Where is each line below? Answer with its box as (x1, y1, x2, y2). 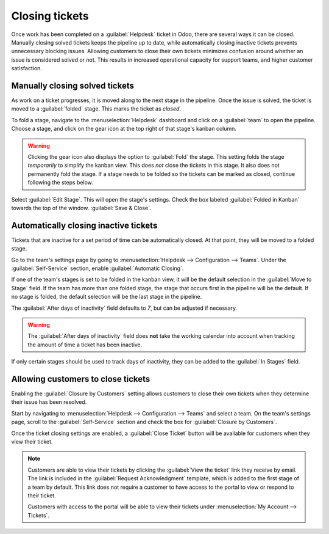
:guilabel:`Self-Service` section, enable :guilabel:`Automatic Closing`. (11, 265, 184, 272)
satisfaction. (11, 65, 43, 72)
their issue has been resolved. (11, 398, 87, 406)
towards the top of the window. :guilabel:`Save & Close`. (11, 204, 152, 211)
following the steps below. (27, 179, 94, 186)
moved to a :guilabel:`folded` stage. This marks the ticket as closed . (11, 105, 182, 112)
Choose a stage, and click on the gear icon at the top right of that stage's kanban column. (11, 125, 237, 133)
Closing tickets (11, 9, 89, 23)
